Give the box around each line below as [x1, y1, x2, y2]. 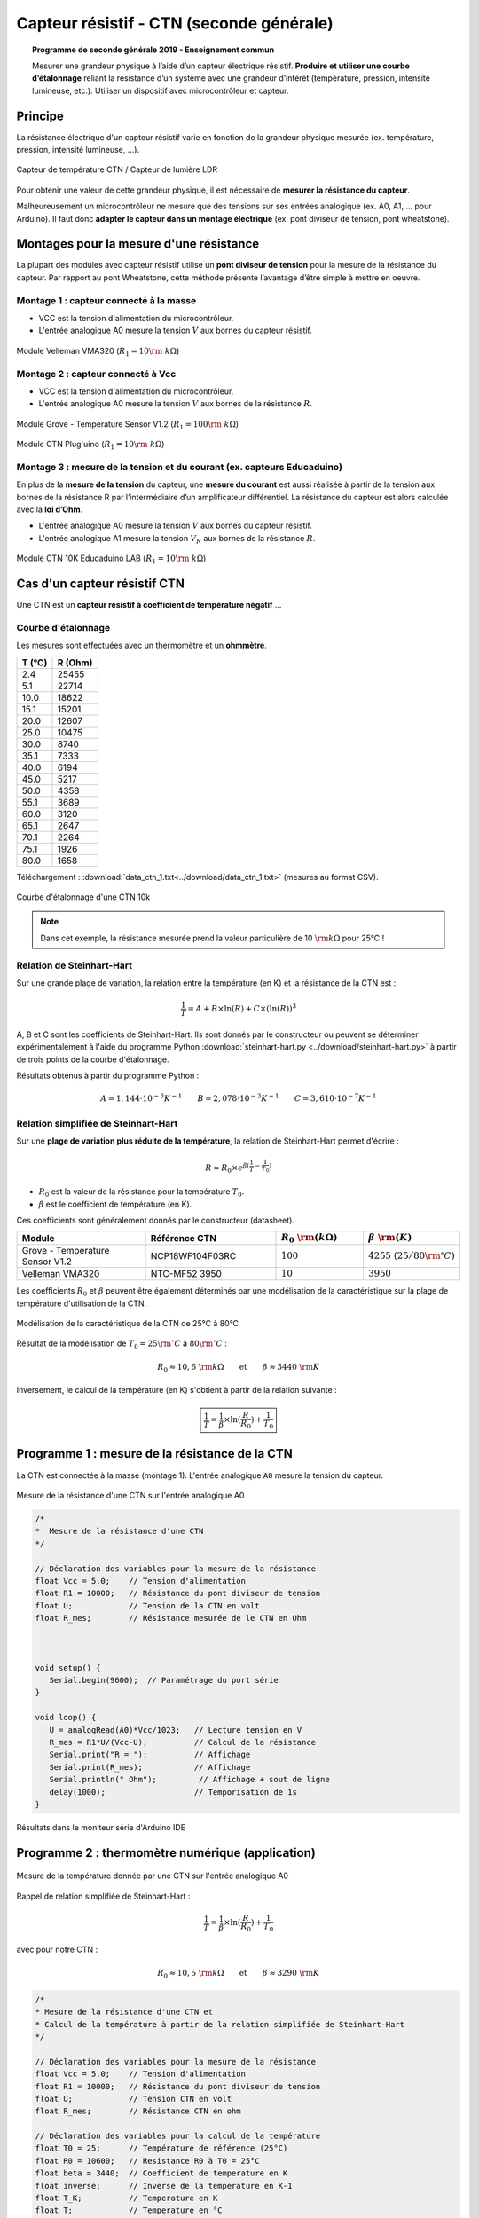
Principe [16, 108, 64, 123]
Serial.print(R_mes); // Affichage [49, 1762, 251, 1772]
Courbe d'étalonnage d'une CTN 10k [16, 892, 151, 902]
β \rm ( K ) [368, 1231, 412, 1244]
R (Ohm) [57, 657, 93, 669]
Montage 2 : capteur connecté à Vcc [16, 367, 177, 380]
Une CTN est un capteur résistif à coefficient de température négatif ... [16, 600, 282, 610]
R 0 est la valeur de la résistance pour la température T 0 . [38, 1186, 245, 1199]
